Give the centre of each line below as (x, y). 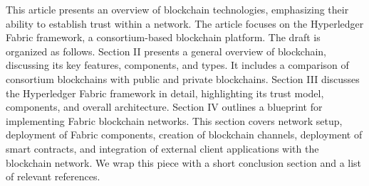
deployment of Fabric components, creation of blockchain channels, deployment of (184, 135)
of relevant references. (53, 176)
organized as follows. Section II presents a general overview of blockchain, (166, 51)
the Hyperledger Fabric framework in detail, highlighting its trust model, (165, 93)
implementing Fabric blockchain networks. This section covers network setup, (174, 120)
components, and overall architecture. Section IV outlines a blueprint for (164, 107)
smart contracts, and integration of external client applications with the (162, 148)
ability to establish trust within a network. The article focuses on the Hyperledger (185, 23)
